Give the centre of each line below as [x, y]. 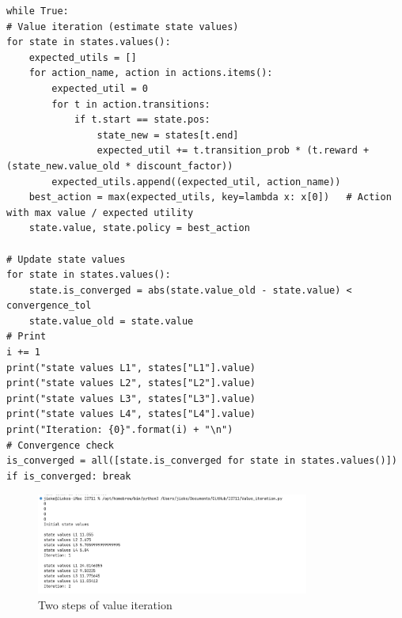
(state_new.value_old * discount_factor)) [120, 166]
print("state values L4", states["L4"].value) [131, 414]
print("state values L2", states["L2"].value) [131, 383]
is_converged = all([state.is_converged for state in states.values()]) [202, 461]
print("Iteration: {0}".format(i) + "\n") [120, 430]
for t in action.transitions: [131, 104]
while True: [38, 11]
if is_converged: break [69, 476]
